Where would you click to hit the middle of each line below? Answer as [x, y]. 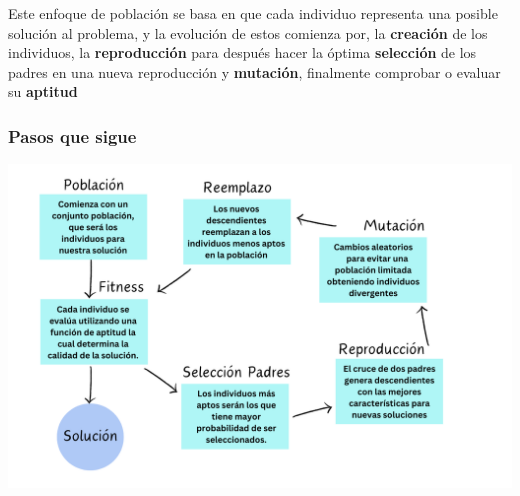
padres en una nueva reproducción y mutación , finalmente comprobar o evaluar [254, 71]
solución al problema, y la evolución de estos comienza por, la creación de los [248, 32]
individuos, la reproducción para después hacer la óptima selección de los [242, 52]
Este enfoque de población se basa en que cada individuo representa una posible [253, 13]
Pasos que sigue [72, 135]
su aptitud [43, 91]
